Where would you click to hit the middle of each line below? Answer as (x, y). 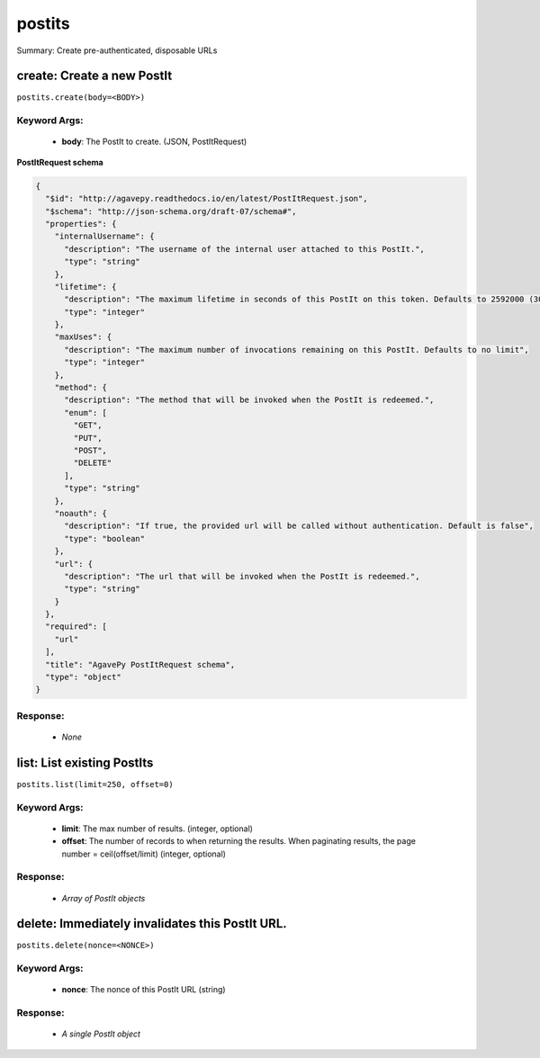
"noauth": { (81, 513)
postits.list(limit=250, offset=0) (95, 784)
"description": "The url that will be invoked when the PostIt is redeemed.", (242, 576)
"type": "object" (83, 677)
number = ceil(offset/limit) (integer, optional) (144, 854)
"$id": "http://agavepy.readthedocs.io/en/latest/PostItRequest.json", (207, 199)
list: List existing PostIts (85, 762)
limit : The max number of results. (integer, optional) (157, 829)
